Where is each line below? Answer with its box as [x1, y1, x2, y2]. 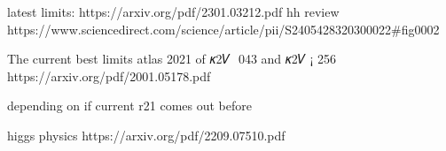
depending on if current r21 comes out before [7, 96, 252, 115]
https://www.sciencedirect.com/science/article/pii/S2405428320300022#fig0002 [7, 19, 440, 38]
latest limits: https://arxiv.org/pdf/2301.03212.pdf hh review [7, 3, 340, 20]
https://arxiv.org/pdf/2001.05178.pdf [7, 66, 211, 85]
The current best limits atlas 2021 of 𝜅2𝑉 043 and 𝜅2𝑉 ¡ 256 [7, 49, 337, 68]
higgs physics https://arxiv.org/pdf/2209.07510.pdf [7, 125, 286, 144]
